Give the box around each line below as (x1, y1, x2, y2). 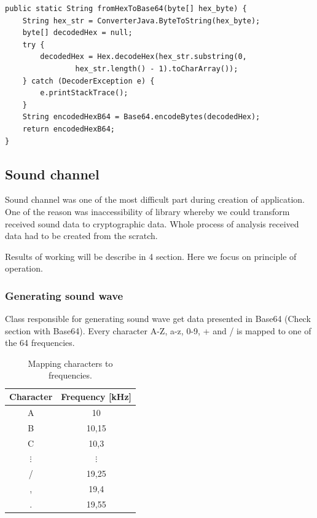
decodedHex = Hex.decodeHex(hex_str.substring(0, (40, 52, 247, 61)
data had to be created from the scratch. (5, 229, 158, 242)
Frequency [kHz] (61, 390, 132, 403)
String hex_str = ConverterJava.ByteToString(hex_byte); (22, 16, 260, 25)
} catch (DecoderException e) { (22, 76, 155, 85)
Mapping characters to (28, 356, 113, 369)
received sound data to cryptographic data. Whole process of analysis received (5, 217, 299, 230)
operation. (5, 262, 43, 275)
